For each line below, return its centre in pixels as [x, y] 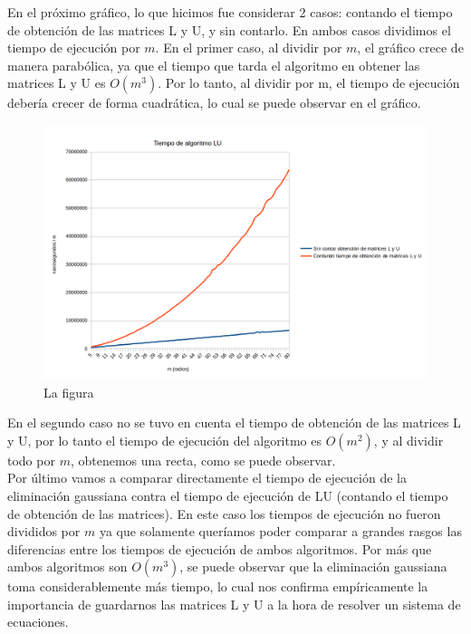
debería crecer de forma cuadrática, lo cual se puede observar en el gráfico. [214, 103]
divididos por [44, 531]
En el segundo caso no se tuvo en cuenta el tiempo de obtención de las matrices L [234, 423]
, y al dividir [409, 440]
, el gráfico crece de [410, 48]
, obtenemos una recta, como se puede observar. [203, 460]
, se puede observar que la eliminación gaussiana [313, 567]
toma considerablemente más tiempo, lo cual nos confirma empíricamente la [218, 586]
